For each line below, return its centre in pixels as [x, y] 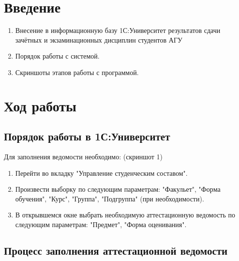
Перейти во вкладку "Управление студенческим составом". [101, 173]
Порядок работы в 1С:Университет [87, 136]
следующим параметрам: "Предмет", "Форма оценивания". [101, 224]
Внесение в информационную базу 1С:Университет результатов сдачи [118, 30]
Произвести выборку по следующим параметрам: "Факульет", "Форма [118, 189]
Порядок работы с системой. [57, 56]
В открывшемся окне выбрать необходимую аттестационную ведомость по [125, 215]
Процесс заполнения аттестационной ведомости [116, 251]
